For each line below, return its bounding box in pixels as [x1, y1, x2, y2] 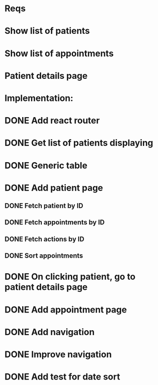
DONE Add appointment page [4, 304, 127, 315]
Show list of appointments [4, 48, 114, 59]
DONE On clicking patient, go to [4, 271, 136, 282]
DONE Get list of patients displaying [4, 138, 154, 148]
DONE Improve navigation [4, 349, 112, 360]
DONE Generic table [4, 160, 88, 171]
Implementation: [4, 93, 74, 103]
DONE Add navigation [4, 326, 95, 337]
